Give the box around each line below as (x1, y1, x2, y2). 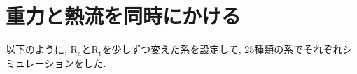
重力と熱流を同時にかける (6, 1, 241, 30)
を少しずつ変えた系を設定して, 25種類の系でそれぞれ (101, 42, 343, 57)
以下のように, (6, 42, 67, 57)
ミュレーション (6, 55, 74, 70)
